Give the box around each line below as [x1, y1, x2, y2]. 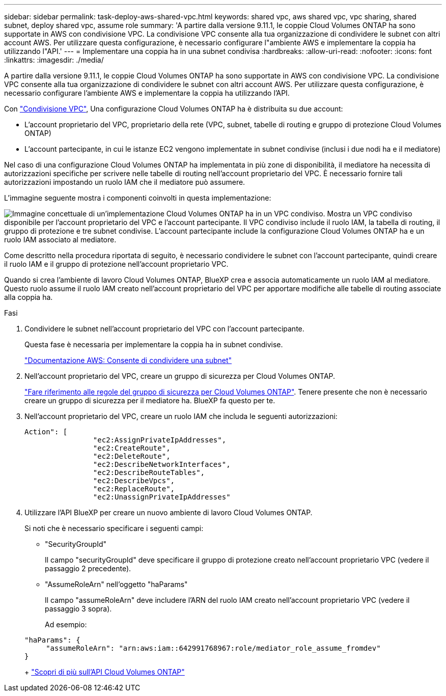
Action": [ [24, 428, 68, 436]
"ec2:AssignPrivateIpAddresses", [93, 436, 227, 444]
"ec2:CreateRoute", [93, 444, 171, 452]
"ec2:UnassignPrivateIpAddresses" [93, 493, 231, 501]
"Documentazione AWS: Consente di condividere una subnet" [24, 356, 232, 365]
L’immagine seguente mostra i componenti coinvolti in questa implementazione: [4, 193, 271, 202]
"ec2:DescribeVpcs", [93, 477, 175, 485]
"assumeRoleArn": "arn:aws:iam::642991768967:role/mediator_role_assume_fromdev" [46, 644, 381, 652]
